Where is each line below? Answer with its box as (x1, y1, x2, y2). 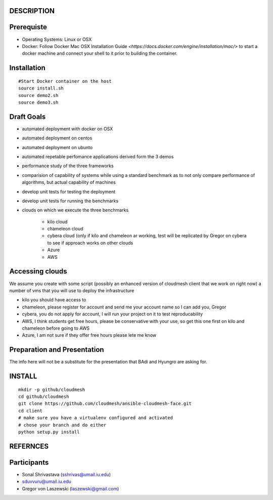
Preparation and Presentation (9, 345, 104, 354)
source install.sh (18, 85, 64, 91)
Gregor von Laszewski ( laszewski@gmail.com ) (22, 485, 119, 491)
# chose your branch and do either (18, 422, 107, 428)
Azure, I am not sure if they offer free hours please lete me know (22, 332, 157, 338)
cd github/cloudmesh (18, 394, 69, 399)
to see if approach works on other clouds (47, 240, 133, 246)
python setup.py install (18, 429, 80, 435)
